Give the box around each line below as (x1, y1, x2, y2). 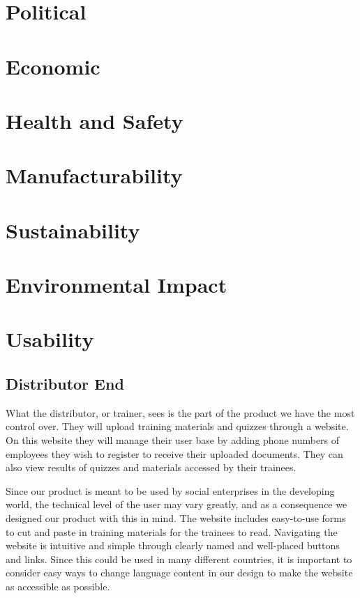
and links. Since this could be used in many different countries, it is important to (6, 551, 352, 566)
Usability (6, 325, 94, 353)
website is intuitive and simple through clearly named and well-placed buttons (6, 538, 340, 553)
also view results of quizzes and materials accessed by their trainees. (6, 460, 297, 475)
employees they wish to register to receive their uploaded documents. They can (6, 446, 343, 461)
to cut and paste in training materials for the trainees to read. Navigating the (6, 524, 338, 539)
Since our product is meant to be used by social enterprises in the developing (6, 483, 335, 498)
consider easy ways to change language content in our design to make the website (6, 565, 353, 580)
